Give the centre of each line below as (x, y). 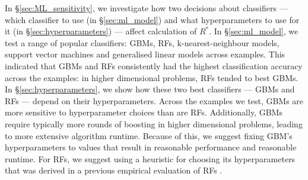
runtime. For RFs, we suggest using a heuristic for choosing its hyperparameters (150, 158)
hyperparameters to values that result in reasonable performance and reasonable (151, 147)
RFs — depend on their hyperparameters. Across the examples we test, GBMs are (154, 100)
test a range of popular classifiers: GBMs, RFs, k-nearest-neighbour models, (142, 42)
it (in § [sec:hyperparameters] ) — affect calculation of (101, 31)
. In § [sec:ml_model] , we (254, 31)
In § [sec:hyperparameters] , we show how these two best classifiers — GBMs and (150, 89)
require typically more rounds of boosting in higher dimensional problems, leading (154, 123)
